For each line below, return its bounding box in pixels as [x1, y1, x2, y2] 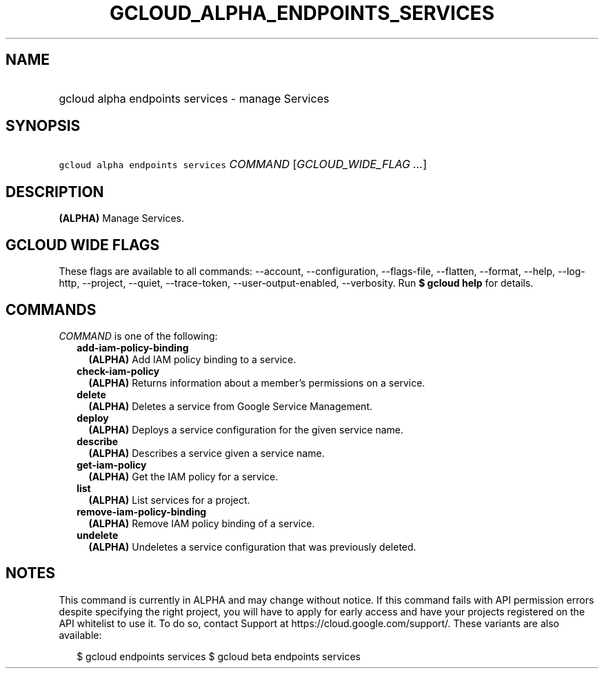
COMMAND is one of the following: [59, 329, 218, 342]
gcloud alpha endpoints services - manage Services [59, 91, 330, 105]
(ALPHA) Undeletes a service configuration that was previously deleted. [88, 540, 416, 553]
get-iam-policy [77, 458, 147, 471]
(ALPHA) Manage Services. [59, 212, 185, 225]
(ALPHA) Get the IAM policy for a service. [88, 470, 279, 482]
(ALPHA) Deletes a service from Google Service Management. [88, 400, 372, 412]
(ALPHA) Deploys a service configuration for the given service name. [88, 423, 404, 436]
